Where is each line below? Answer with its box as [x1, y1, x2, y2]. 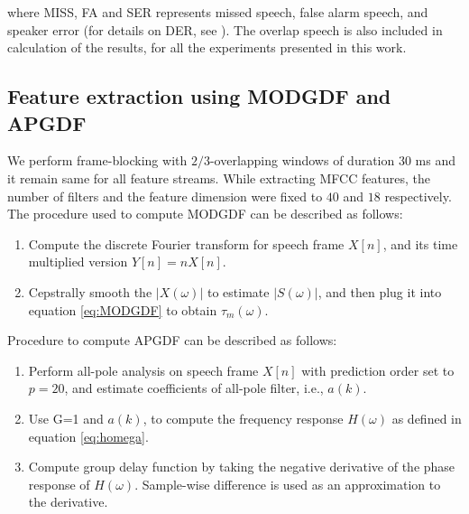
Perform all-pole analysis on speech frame [28, 360, 259, 379]
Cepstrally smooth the [28, 282, 152, 301]
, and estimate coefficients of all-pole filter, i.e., [64, 378, 324, 397]
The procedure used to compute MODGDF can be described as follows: [7, 204, 403, 223]
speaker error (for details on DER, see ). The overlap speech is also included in [7, 20, 443, 39]
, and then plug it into [317, 282, 442, 301]
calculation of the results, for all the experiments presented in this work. [7, 38, 407, 57]
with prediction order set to [301, 360, 455, 379]
